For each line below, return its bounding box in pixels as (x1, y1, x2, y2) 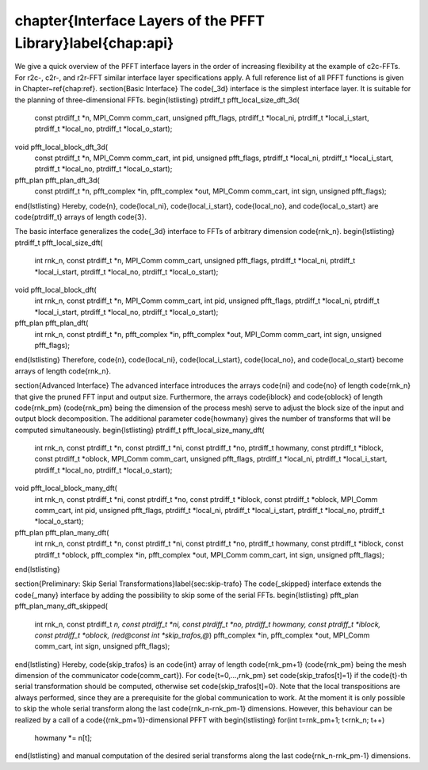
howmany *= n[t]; (34, 734, 93, 743)
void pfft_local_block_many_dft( (14, 484, 118, 493)
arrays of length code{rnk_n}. (14, 366, 111, 376)
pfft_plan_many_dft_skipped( (14, 601, 109, 611)
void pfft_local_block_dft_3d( (14, 142, 109, 151)
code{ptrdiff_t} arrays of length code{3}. (14, 213, 147, 222)
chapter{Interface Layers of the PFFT (14, 12, 266, 29)
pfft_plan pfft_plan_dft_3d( (14, 175, 101, 185)
